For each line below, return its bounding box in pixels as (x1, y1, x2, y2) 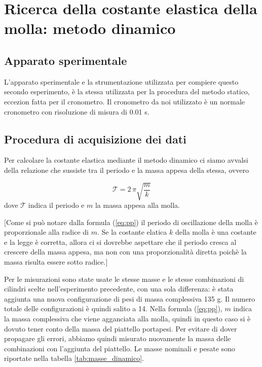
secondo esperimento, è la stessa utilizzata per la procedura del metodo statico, (4, 86, 250, 97)
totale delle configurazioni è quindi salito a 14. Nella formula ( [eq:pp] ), (4, 303, 222, 314)
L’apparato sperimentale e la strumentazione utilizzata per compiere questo (4, 76, 239, 87)
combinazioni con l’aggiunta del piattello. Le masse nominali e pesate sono (4, 343, 235, 353)
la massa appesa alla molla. (95, 200, 180, 210)
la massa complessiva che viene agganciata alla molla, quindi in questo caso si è (4, 313, 251, 324)
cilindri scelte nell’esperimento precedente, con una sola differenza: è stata (4, 283, 234, 294)
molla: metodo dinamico (4, 18, 176, 39)
